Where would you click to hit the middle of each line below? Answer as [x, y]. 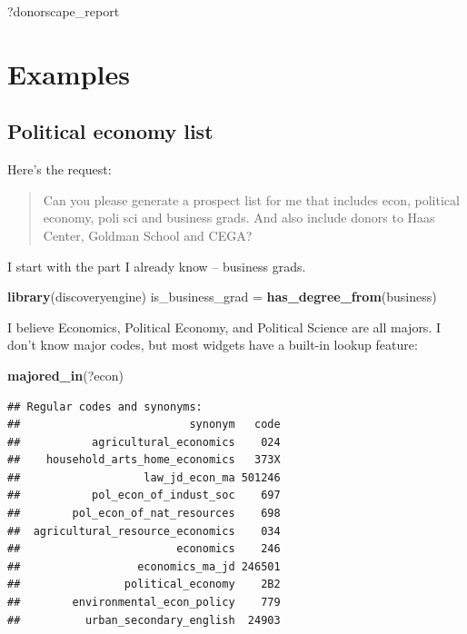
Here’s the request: [60, 169]
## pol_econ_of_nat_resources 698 [144, 514]
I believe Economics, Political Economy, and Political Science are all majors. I [224, 327]
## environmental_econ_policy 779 [144, 603]
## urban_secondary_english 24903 [144, 620]
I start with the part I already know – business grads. [157, 266]
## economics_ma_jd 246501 [144, 566]
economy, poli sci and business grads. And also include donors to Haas [239, 218]
